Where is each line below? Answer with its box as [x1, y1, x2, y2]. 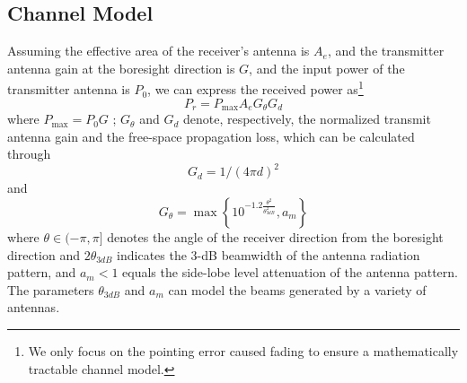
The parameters [7, 280, 94, 299]
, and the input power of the [249, 58, 405, 77]
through [7, 144, 51, 163]
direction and [7, 245, 80, 264]
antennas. [7, 298, 60, 317]
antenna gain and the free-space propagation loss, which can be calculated [7, 126, 415, 145]
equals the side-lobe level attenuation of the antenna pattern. [122, 263, 458, 282]
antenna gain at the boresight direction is [7, 58, 235, 77]
